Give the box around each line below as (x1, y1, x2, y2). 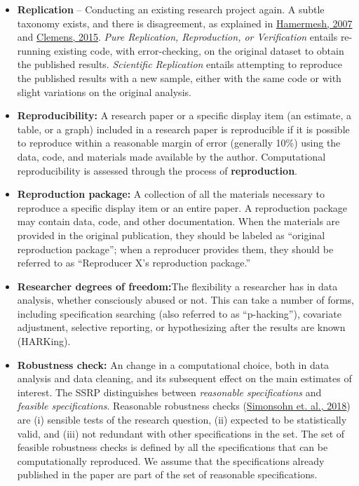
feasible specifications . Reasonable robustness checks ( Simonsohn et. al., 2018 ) (17, 398, 351, 413)
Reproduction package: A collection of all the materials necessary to (17, 187, 325, 201)
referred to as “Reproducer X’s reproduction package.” (17, 255, 251, 270)
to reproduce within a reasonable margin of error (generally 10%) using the (17, 135, 341, 150)
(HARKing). (17, 334, 71, 349)
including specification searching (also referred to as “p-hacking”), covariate (17, 306, 341, 320)
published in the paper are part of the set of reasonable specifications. (17, 467, 318, 482)
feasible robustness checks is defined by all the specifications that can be (17, 440, 328, 454)
